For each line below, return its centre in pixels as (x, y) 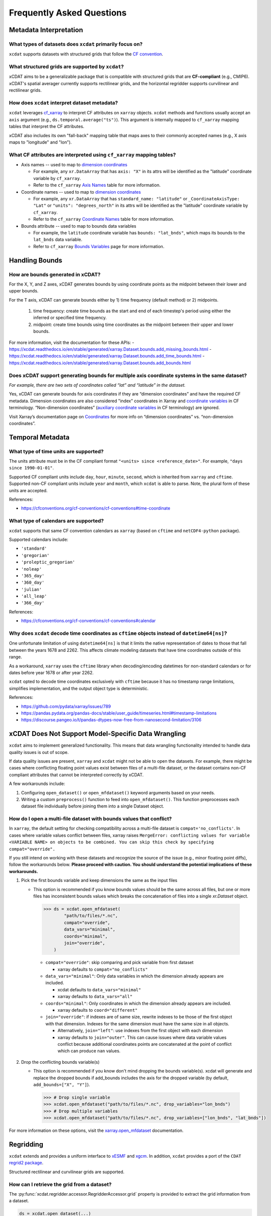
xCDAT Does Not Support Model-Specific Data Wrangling (98, 734)
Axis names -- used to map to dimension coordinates (74, 165)
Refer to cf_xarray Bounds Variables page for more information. (99, 246)
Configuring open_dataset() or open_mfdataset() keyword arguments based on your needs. (118, 792)
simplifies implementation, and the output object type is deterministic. (79, 688)
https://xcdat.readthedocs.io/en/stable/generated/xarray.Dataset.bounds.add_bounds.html (100, 363)
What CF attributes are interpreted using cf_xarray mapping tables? (93, 155)
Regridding (26, 1144)
